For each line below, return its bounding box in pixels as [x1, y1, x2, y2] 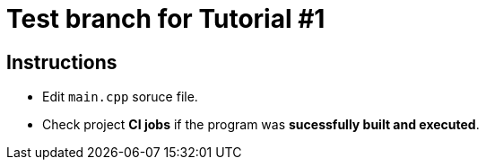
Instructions [6, 50, 117, 74]
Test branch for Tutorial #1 [6, 4, 325, 34]
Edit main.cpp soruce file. [42, 89, 198, 105]
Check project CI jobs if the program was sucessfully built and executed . [42, 117, 480, 133]
